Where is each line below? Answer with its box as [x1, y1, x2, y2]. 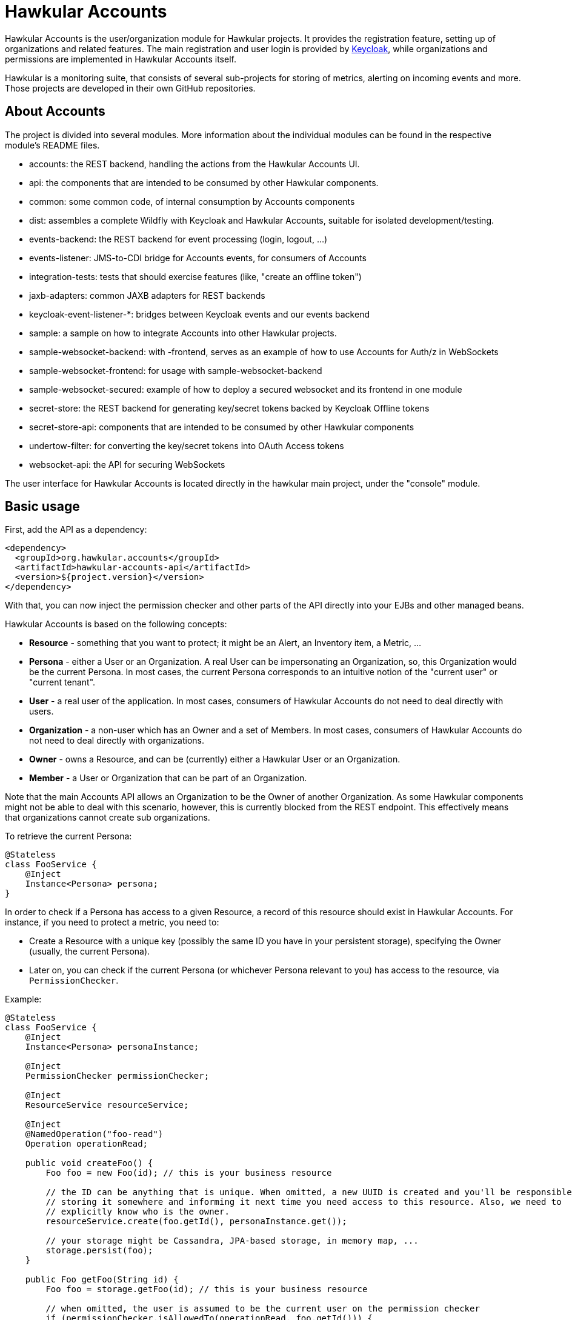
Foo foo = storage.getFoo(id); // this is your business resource [45, 1284, 368, 1295]
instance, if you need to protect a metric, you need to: [5, 917, 219, 928]
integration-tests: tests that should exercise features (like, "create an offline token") [29, 271, 362, 282]
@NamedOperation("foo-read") [25, 1129, 164, 1139]
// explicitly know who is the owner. [45, 1207, 230, 1217]
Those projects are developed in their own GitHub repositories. [5, 82, 256, 93]
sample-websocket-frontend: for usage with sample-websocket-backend [29, 365, 322, 376]
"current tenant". [29, 677, 96, 688]
